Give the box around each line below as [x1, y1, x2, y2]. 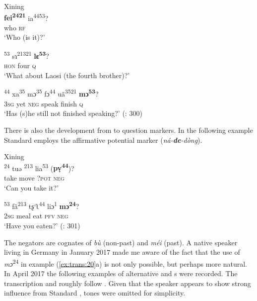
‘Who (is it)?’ [4, 32, 45, 42]
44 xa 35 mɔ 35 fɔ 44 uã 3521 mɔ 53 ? [4, 87, 99, 99]
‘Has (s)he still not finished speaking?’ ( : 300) [4, 108, 142, 118]
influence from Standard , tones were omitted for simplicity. [4, 288, 186, 298]
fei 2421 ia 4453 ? [4, 11, 49, 23]
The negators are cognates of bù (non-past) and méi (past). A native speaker [4, 237, 238, 247]
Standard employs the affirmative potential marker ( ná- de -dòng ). [4, 134, 202, 145]
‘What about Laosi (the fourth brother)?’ [4, 70, 130, 80]
